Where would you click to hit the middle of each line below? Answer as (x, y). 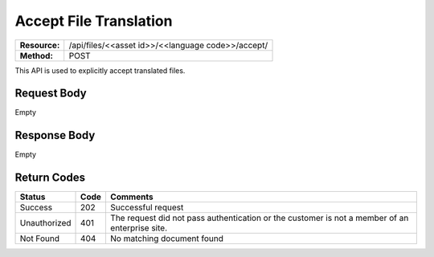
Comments (131, 197)
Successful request (147, 207)
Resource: (40, 45)
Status (33, 197)
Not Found (40, 239)
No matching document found (167, 239)
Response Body (55, 135)
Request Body (51, 94)
